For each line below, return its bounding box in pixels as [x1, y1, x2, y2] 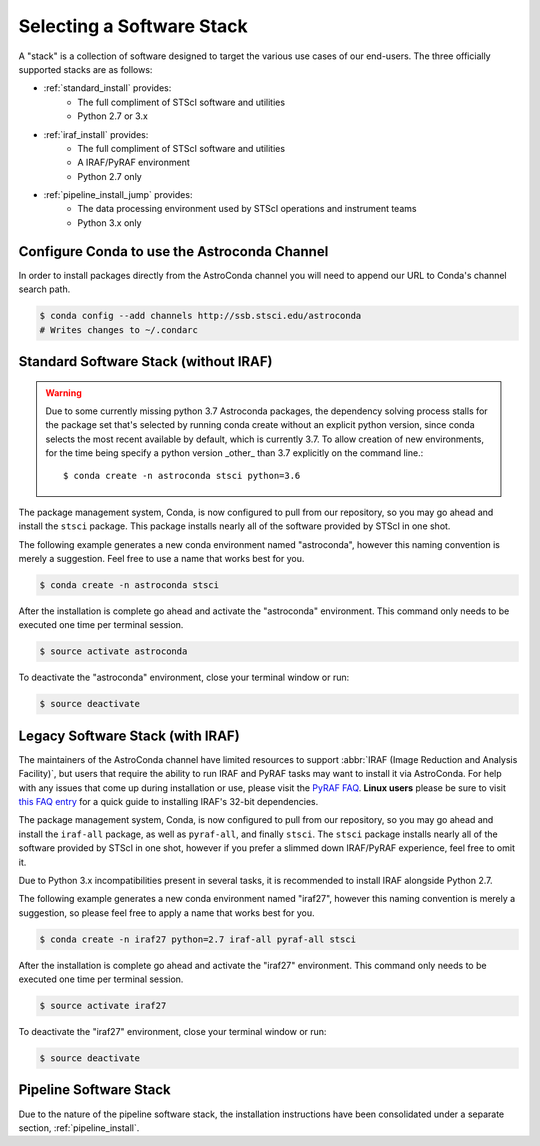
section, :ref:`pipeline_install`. [18, 1121, 140, 1134]
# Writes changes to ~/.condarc [39, 324, 199, 335]
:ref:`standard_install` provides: [43, 82, 172, 94]
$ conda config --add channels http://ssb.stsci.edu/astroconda [39, 310, 362, 322]
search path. [18, 283, 71, 295]
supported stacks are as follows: [18, 63, 153, 75]
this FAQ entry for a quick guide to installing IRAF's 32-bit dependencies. [18, 796, 319, 808]
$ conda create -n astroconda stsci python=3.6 [63, 470, 301, 482]
